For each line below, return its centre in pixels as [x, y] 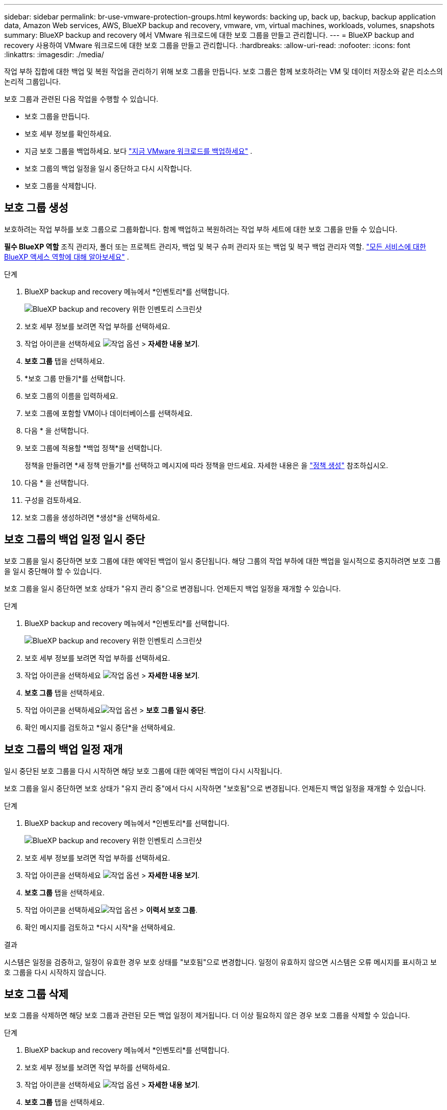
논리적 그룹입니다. [33, 82]
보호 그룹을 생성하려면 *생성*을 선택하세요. [92, 517]
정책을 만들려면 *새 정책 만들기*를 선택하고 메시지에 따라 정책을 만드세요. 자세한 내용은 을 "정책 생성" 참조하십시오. [206, 465]
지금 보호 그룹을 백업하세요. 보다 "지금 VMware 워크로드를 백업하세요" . [139, 151]
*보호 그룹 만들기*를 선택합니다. [75, 378]
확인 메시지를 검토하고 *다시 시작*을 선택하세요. [100, 927]
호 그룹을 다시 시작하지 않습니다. [55, 972]
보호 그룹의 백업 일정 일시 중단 [75, 540]
